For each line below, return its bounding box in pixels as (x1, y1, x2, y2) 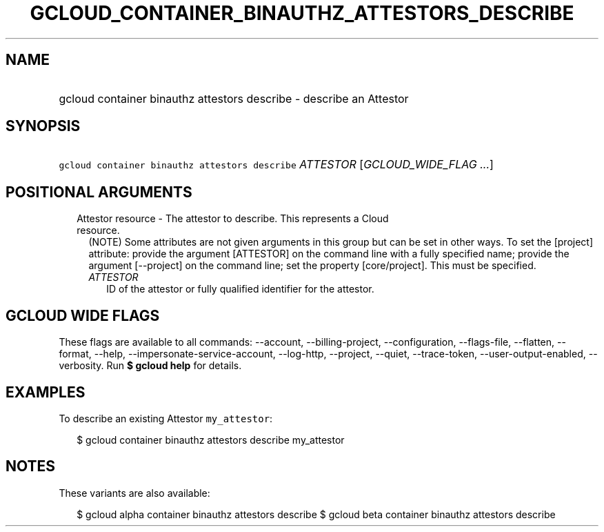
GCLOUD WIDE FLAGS (6, 306, 160, 324)
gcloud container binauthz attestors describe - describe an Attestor (59, 91, 409, 106)
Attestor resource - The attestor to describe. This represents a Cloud (77, 213, 389, 225)
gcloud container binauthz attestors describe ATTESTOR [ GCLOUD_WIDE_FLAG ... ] (59, 157, 494, 172)
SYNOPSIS (6, 117, 81, 135)
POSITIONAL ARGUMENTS (6, 183, 192, 201)
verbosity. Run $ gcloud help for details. (59, 359, 242, 372)
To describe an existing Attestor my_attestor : (59, 412, 273, 424)
